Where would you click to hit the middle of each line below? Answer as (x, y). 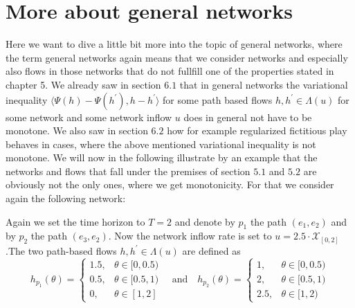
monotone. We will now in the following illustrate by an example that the (162, 157)
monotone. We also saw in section (77, 130)
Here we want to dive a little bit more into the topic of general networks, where (174, 44)
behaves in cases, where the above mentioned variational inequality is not (161, 144)
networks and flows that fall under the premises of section (128, 171)
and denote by (205, 221)
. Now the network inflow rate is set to (190, 236)
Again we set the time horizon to (75, 221)
